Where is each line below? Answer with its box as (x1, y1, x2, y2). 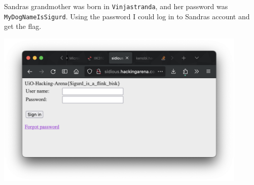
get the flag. (4, 21, 42, 31)
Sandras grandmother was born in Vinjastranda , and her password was (4, 1, 228, 11)
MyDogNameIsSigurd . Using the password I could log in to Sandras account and (4, 11, 250, 21)
